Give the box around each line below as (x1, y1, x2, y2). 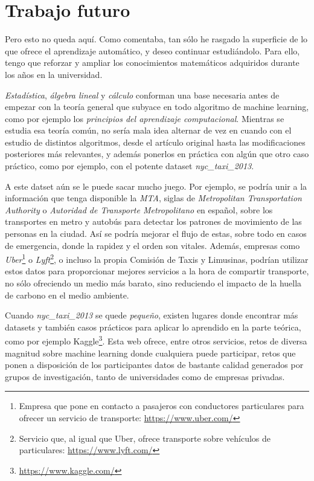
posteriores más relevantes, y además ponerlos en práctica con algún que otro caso (5, 147, 309, 160)
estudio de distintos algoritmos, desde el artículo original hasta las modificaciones (5, 135, 306, 148)
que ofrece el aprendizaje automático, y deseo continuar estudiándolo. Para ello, (5, 44, 300, 57)
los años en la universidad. (5, 68, 103, 80)
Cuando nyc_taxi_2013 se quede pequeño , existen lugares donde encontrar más (5, 309, 298, 321)
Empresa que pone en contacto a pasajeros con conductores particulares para (19, 399, 304, 412)
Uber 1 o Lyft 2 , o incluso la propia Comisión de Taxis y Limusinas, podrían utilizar (5, 251, 309, 265)
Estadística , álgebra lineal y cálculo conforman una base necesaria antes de (5, 88, 280, 101)
